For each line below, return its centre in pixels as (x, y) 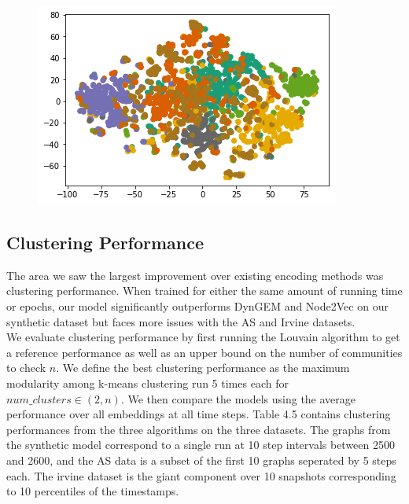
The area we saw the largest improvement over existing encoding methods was (195, 275)
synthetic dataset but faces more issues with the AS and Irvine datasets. (181, 321)
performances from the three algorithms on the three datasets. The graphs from (199, 429)
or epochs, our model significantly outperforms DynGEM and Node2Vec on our (197, 305)
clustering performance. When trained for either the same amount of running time (204, 291)
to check (26, 368)
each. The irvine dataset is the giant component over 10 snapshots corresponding (201, 475)
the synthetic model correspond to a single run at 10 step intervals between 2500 (201, 445)
